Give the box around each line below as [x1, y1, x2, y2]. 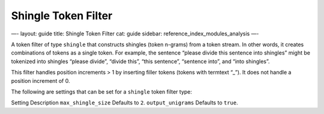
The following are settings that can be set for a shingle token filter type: [11, 88, 192, 95]
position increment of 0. [11, 77, 70, 84]
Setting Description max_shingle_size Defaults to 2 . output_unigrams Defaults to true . [11, 99, 238, 106]
